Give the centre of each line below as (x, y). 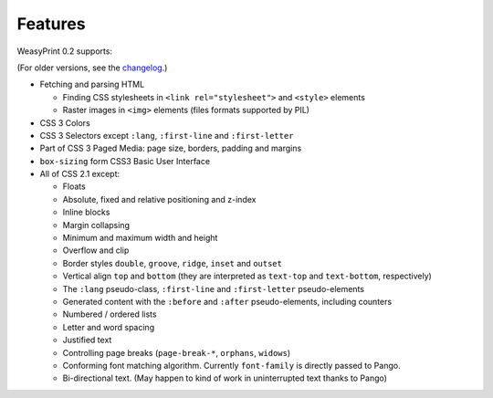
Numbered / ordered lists (110, 314)
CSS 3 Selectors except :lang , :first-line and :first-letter (167, 135)
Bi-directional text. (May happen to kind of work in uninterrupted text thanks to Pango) (225, 378)
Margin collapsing (96, 225)
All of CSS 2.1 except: (80, 174)
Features (51, 24)
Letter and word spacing (109, 327)
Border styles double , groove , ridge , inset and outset (173, 263)
